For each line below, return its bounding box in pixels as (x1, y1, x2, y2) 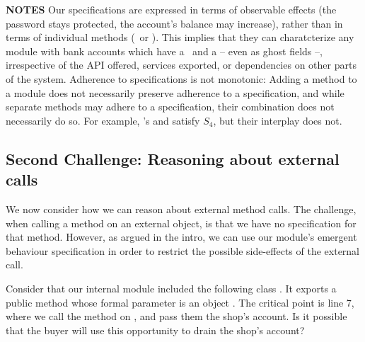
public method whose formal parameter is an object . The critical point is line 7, (6, 295, 354, 309)
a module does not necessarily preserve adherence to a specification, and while (6, 85, 344, 100)
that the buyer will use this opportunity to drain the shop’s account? (6, 322, 305, 337)
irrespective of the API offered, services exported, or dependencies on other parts (6, 57, 357, 72)
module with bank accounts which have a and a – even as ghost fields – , (6, 43, 323, 58)
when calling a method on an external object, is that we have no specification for (6, 215, 357, 230)
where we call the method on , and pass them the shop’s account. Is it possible (6, 309, 347, 324)
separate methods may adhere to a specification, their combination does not (6, 99, 335, 114)
